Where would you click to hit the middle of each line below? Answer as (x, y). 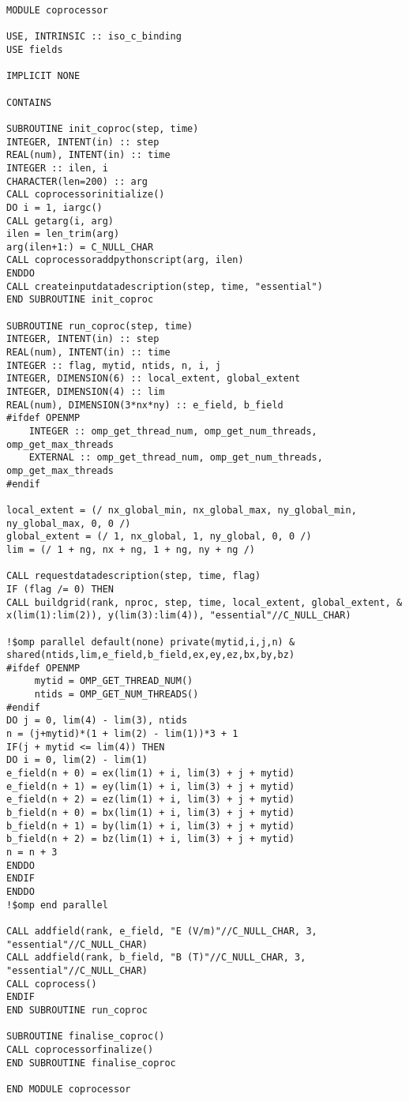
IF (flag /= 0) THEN (60, 589)
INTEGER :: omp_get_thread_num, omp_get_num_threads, (173, 431)
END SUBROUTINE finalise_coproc (91, 1063)
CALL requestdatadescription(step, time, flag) (134, 576)
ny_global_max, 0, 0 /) (69, 523)
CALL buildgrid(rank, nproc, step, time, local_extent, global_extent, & (204, 602)
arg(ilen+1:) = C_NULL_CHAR (80, 247)
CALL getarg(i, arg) (60, 221)
